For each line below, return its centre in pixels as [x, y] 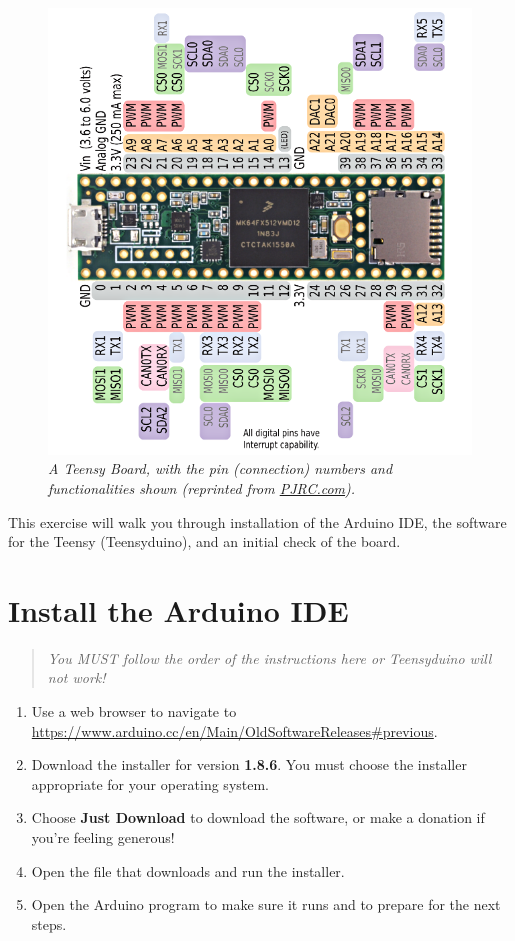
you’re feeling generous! [103, 837]
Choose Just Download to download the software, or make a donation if [258, 817]
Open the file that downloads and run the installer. [188, 870]
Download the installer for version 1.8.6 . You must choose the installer [249, 764]
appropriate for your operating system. [150, 783]
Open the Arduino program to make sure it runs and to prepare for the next [266, 904]
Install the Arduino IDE [178, 609]
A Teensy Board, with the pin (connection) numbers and [220, 468]
